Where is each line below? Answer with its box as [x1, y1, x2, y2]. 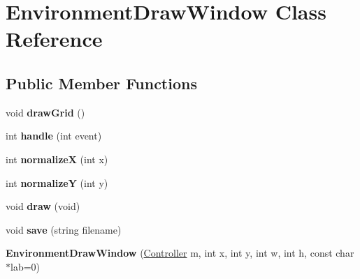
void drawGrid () [6, 105, 85, 119]
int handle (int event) [6, 128, 102, 143]
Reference [6, 24, 103, 53]
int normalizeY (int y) [6, 175, 108, 190]
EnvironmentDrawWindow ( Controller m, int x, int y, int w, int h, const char [6, 246, 354, 260]
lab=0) [10, 259, 41, 273]
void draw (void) [6, 199, 80, 213]
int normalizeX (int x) [6, 151, 108, 166]
